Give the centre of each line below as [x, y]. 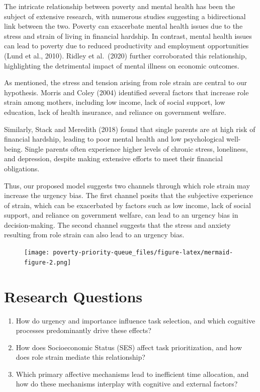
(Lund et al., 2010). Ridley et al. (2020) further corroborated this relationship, [125, 55]
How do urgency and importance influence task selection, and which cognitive [136, 320]
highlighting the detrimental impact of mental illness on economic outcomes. [122, 65]
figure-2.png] [48, 262]
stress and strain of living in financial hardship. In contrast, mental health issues [128, 36]
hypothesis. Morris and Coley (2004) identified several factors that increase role [126, 92]
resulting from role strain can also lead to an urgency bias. [94, 235]
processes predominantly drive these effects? [83, 330]
